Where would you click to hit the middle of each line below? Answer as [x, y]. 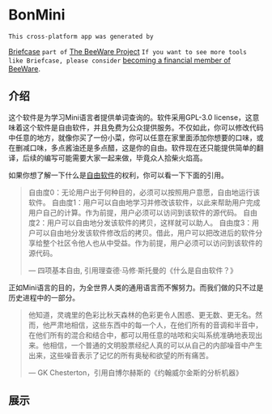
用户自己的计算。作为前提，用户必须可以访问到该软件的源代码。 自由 [142, 212]
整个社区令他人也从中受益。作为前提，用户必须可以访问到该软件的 [153, 243]
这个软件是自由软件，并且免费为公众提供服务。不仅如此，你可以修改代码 [143, 127]
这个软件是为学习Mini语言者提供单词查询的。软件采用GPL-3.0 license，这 [130, 117]
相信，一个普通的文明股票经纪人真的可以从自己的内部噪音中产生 [156, 345]
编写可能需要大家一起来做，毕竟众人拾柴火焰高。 [125, 158]
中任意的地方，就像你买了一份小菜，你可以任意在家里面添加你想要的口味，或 [136, 137]
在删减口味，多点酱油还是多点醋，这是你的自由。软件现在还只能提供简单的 [132, 147]
